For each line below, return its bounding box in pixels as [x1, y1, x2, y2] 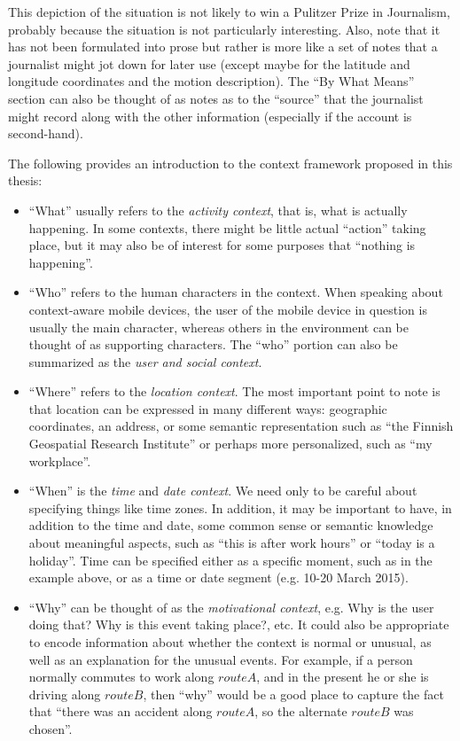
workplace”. [28, 451, 91, 470]
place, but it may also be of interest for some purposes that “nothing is [28, 236, 416, 254]
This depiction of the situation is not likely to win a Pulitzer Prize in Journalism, [8, 3, 450, 20]
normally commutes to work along [28, 667, 214, 686]
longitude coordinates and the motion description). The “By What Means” [8, 72, 415, 90]
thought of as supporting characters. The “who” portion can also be [28, 335, 398, 354]
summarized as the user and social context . [28, 352, 262, 370]
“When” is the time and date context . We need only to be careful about [28, 481, 417, 500]
